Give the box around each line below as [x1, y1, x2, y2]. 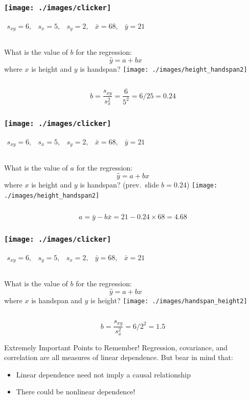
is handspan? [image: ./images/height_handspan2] [80, 63, 247, 74]
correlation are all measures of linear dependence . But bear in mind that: [4, 352, 233, 363]
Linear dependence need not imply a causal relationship [16, 369, 191, 380]
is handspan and [31, 295, 82, 306]
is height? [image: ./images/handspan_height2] [90, 295, 247, 306]
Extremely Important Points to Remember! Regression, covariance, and [4, 342, 228, 352]
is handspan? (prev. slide [80, 179, 159, 190]
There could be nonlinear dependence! [16, 386, 135, 397]
